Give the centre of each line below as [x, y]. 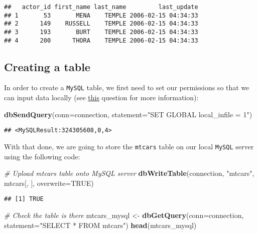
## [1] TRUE [24, 199]
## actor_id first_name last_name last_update [101, 7]
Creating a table [47, 66]
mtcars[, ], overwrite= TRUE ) [49, 183]
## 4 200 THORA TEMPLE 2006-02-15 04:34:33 [101, 40]
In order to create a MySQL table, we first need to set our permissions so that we [127, 87]
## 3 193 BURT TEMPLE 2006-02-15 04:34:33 [101, 32]
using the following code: [42, 156]
